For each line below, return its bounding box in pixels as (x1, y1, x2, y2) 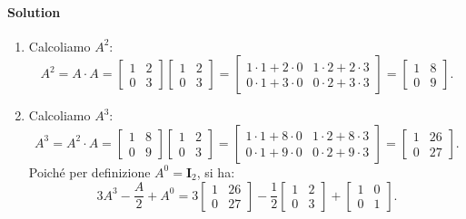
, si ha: (196, 162, 235, 181)
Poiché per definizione (28, 162, 151, 181)
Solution (7, 2, 61, 21)
